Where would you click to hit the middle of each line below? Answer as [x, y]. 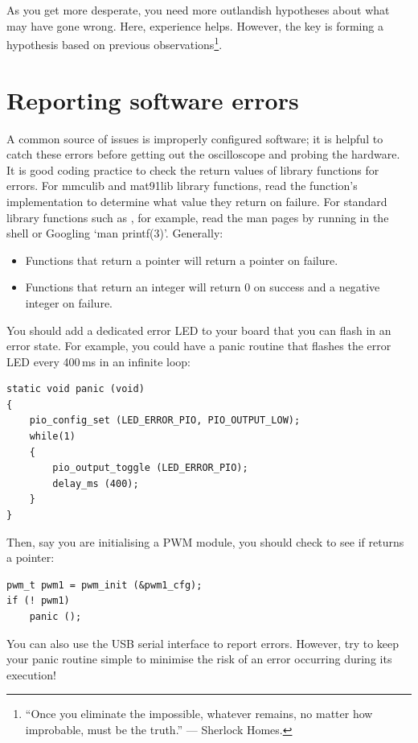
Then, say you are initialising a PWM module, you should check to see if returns [205, 541]
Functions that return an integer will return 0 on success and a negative [203, 287]
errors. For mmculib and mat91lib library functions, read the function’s [182, 186]
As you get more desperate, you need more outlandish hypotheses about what [198, 10]
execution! [31, 674]
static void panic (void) [76, 389]
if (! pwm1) [38, 601]
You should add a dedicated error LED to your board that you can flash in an [199, 330]
